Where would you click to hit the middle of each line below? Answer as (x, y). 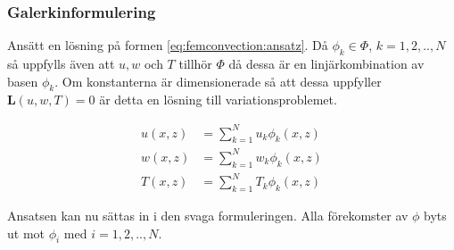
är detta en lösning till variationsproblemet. (218, 100)
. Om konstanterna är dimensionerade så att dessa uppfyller (218, 81)
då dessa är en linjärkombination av (326, 64)
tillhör (195, 64)
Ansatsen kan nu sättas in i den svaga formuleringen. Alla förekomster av (208, 215)
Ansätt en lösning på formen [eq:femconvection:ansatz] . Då (168, 45)
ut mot (26, 233)
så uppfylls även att (61, 64)
